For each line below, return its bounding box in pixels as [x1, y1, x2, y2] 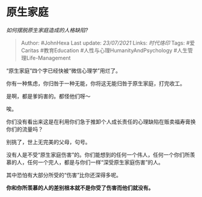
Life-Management [26, 54, 71, 61]
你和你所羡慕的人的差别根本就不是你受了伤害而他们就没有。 [6, 184, 154, 191]
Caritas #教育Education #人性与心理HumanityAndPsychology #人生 [20, 46, 188, 54]
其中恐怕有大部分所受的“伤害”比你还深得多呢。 [6, 171, 122, 178]
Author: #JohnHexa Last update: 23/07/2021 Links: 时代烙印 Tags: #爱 [20, 39, 195, 46]
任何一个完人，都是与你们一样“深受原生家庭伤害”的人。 [26, 159, 164, 166]
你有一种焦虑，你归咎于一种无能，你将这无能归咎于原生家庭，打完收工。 [6, 79, 185, 87]
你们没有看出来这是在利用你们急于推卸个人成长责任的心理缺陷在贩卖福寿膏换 [6, 118, 196, 125]
